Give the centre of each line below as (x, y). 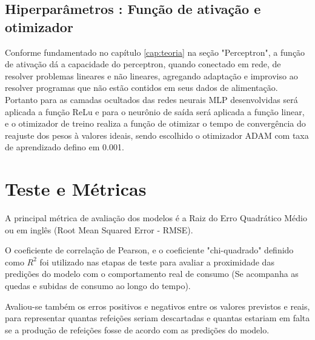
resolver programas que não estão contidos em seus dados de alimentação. (141, 88)
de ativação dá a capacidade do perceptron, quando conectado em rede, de (143, 64)
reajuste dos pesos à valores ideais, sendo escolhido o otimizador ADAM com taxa (157, 135)
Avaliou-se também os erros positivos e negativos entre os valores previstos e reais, (157, 306)
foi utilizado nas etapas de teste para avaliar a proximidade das (157, 262)
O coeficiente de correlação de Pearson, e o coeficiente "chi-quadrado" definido (149, 250)
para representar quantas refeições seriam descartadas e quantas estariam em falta (157, 318)
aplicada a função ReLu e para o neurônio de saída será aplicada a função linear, (155, 111)
